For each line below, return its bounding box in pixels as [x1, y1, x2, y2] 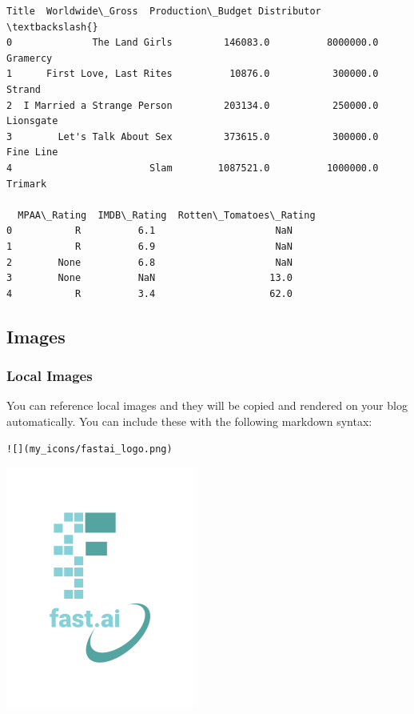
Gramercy [6, 52, 53, 64]
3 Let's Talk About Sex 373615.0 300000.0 [6, 130, 379, 142]
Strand [6, 83, 41, 95]
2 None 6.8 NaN [6, 256, 293, 268]
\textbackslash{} [6, 21, 98, 33]
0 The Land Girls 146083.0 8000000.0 [6, 37, 379, 49]
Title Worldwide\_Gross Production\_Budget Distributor [6, 6, 321, 17]
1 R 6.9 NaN [6, 240, 293, 252]
